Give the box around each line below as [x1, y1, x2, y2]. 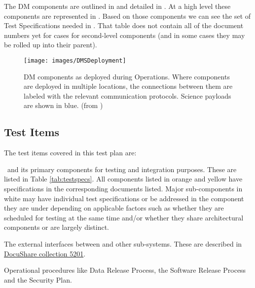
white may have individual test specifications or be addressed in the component [4, 193, 244, 203]
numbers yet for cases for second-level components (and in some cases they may [4, 30, 245, 40]
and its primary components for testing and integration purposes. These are [7, 164, 237, 174]
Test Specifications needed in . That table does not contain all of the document [4, 20, 244, 31]
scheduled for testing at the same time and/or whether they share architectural [4, 212, 244, 222]
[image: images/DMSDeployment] [24, 57, 126, 64]
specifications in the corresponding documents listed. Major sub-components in [4, 183, 243, 193]
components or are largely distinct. [4, 222, 109, 232]
